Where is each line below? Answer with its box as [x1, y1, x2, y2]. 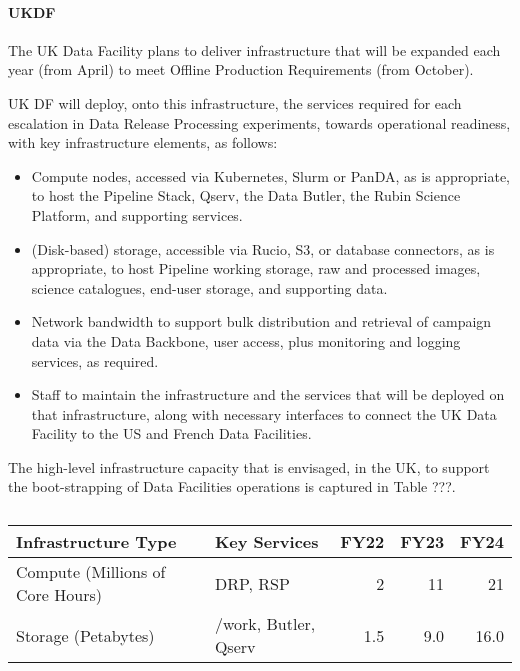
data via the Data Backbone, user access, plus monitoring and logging [31, 330, 461, 351]
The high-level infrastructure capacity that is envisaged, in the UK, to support [8, 456, 490, 477]
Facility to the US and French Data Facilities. [31, 423, 312, 444]
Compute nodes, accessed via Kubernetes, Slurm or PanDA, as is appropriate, [31, 165, 511, 186]
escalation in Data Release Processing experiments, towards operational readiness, [8, 112, 511, 133]
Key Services [214, 530, 319, 554]
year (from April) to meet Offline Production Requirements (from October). [8, 59, 474, 80]
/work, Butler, [214, 612, 316, 636]
